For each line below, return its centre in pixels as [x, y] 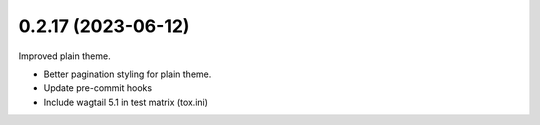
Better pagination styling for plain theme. [127, 74]
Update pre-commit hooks [98, 88]
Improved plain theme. [64, 56]
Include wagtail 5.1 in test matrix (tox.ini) [126, 102]
